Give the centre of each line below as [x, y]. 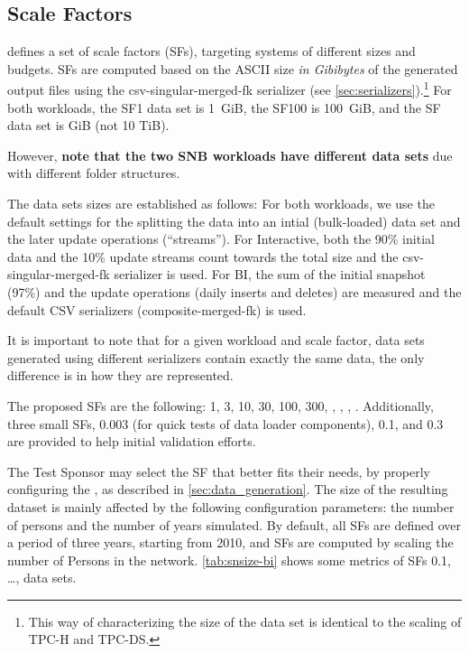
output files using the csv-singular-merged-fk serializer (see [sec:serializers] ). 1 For [230, 89]
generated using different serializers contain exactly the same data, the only [216, 357]
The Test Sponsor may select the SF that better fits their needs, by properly [219, 471]
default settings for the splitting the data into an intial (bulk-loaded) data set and [234, 221]
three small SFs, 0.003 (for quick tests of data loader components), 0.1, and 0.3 [225, 423]
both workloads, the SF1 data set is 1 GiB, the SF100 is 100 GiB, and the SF [224, 107]
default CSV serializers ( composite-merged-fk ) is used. [157, 309]
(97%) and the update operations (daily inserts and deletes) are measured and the [234, 291]
